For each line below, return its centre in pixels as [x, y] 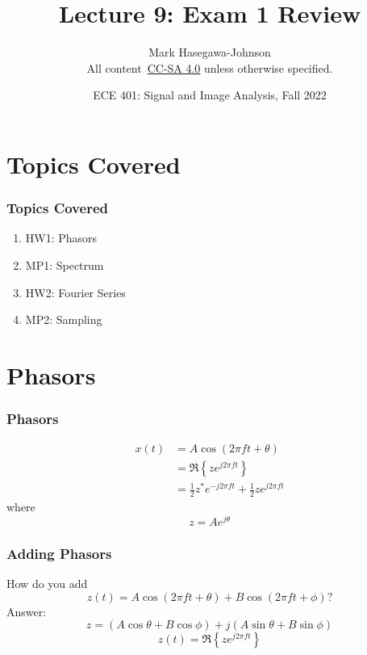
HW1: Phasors [61, 238]
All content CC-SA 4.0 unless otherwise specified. [210, 67]
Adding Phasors [59, 553]
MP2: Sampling [64, 319]
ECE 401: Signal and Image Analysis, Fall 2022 [210, 95]
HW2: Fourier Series [75, 292]
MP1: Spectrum [65, 265]
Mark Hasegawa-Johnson [210, 52]
